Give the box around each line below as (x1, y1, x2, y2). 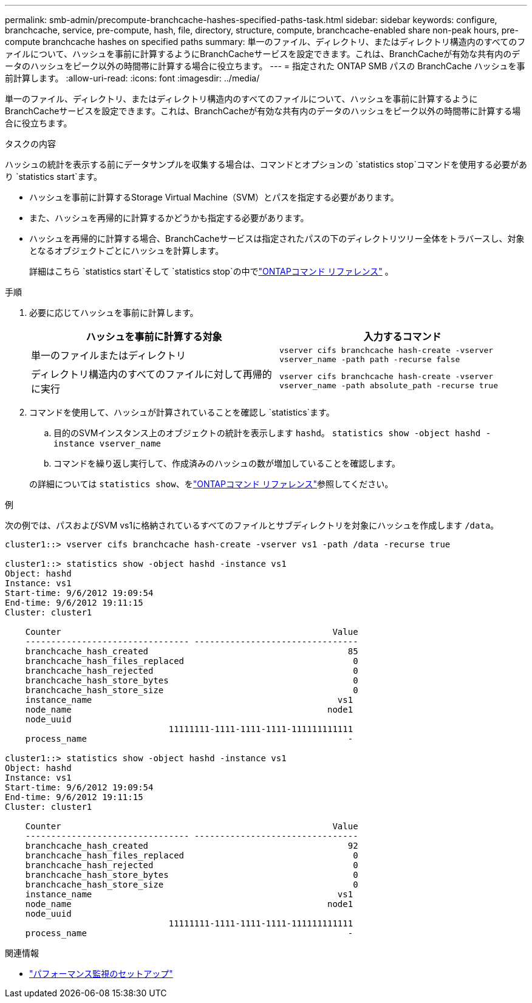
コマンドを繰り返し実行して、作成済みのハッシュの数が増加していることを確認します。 (53, 458, 401, 468)
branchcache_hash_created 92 (25, 841, 358, 851)
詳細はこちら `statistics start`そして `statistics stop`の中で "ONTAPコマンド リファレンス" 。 (29, 266, 394, 276)
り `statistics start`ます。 (5, 171, 103, 182)
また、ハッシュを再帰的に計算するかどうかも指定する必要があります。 (29, 213, 309, 223)
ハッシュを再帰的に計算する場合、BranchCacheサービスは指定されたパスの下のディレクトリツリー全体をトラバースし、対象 (29, 233, 525, 244)
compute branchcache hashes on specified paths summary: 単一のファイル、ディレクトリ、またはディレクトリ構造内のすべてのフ (5, 36, 526, 47)
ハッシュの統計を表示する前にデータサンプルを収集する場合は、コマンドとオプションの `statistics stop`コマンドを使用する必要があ (5, 159, 527, 169)
